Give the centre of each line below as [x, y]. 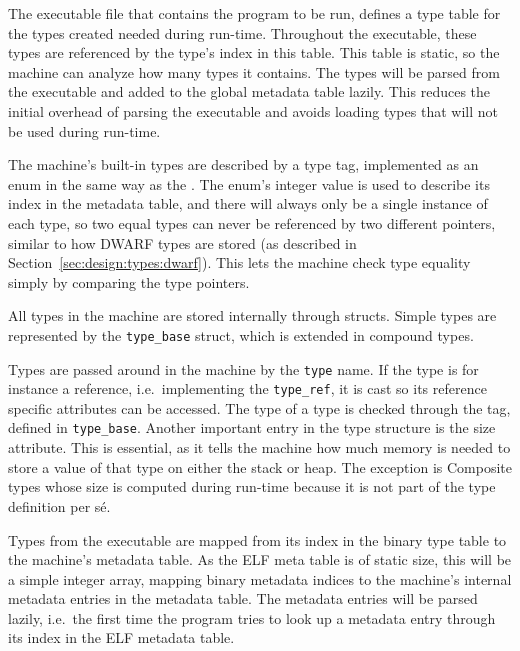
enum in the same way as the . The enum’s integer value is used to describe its [249, 183]
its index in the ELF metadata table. [121, 637]
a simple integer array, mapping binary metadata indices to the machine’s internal [260, 578]
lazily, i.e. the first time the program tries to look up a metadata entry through [252, 617]
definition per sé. [59, 505]
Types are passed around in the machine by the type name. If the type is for [243, 368]
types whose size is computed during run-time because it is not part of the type [252, 486]
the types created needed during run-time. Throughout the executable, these [242, 32]
